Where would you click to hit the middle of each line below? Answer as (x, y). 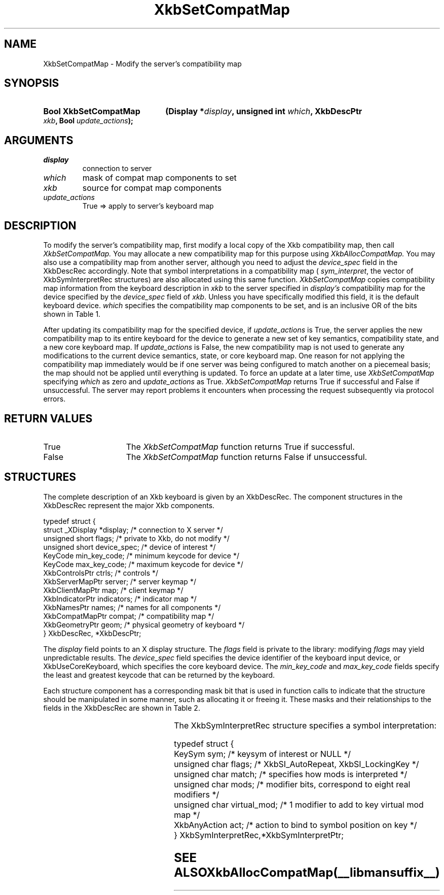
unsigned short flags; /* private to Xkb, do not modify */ (136, 538)
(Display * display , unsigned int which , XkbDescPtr (264, 111)
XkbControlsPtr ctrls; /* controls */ (101, 573)
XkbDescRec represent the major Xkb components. (129, 505)
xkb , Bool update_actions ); (88, 121)
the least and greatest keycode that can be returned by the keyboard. (159, 675)
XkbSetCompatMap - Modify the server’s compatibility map (142, 63)
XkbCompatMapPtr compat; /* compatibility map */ (129, 616)
